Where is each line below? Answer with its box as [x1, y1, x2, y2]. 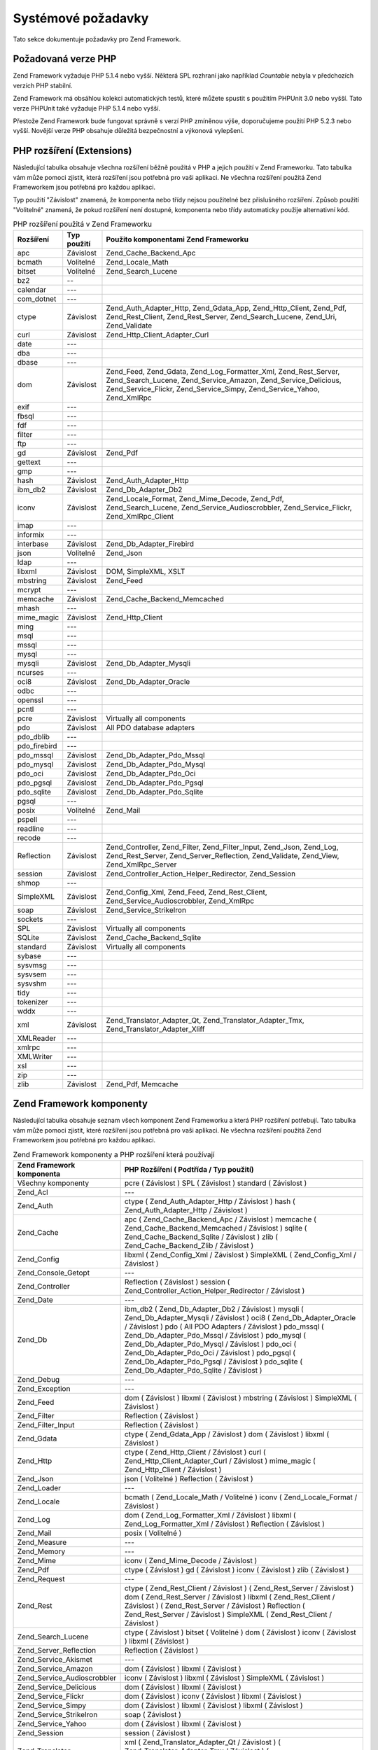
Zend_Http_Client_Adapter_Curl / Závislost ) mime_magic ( [124, 1456, 316, 1466]
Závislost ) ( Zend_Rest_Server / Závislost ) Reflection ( [124, 1600, 305, 1610]
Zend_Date [17, 1295, 54, 1305]
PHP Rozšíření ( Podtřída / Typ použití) [124, 1164, 255, 1174]
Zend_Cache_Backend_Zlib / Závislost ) [124, 1240, 254, 1250]
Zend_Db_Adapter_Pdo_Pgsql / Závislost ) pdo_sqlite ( [124, 1357, 303, 1366]
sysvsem [17, 969, 47, 979]
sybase [17, 951, 41, 960]
